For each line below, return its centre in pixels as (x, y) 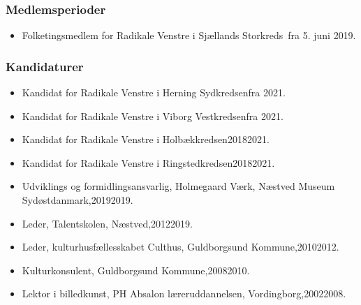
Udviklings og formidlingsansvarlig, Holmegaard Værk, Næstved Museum (178, 186)
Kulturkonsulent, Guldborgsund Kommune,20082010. (136, 270)
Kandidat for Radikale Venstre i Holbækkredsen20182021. (146, 139)
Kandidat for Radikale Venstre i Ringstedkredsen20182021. (148, 162)
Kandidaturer (45, 66)
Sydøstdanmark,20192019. (78, 200)
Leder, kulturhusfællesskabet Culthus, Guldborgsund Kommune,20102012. (180, 247)
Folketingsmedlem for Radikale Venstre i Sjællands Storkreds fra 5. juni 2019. (189, 35)
